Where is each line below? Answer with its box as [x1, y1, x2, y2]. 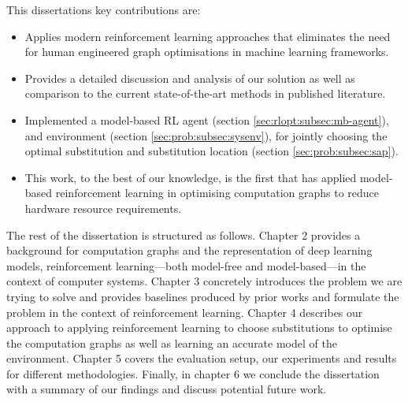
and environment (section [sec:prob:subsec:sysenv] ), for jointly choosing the [24, 127, 388, 143]
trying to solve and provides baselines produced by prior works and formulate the [6, 288, 399, 304]
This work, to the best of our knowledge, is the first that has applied [24, 169, 357, 185]
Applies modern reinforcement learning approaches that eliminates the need [24, 28, 391, 44]
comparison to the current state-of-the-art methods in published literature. [24, 85, 386, 102]
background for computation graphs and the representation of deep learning [6, 242, 373, 259]
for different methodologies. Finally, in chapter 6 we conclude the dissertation [6, 365, 380, 382]
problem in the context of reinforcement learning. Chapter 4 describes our [6, 303, 363, 320]
